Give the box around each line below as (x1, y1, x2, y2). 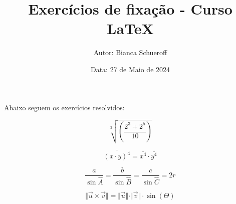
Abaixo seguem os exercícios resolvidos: (4, 102, 125, 112)
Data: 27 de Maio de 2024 (90, 64, 170, 74)
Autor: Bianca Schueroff (93, 47, 167, 58)
